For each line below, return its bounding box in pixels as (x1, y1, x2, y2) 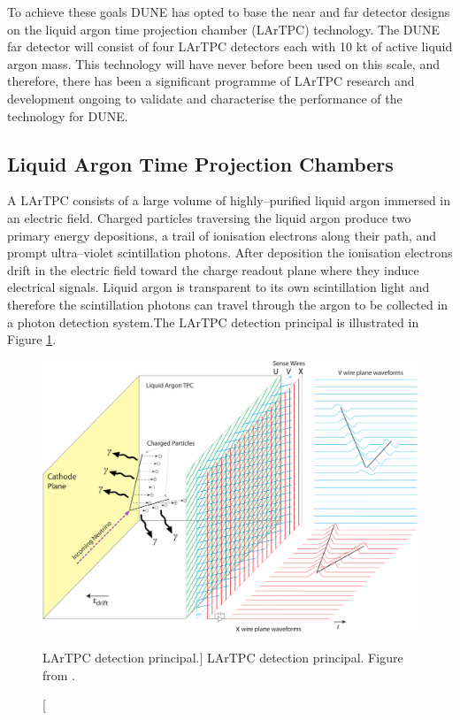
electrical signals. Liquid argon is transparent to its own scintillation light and (7, 278, 430, 296)
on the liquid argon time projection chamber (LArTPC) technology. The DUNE (7, 19, 441, 38)
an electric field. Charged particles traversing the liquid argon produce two (7, 208, 411, 226)
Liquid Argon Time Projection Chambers (7, 149, 394, 177)
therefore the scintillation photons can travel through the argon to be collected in (7, 295, 448, 313)
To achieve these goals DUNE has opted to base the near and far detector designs (7, 3, 450, 20)
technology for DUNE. (7, 106, 128, 125)
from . (42, 665, 76, 684)
